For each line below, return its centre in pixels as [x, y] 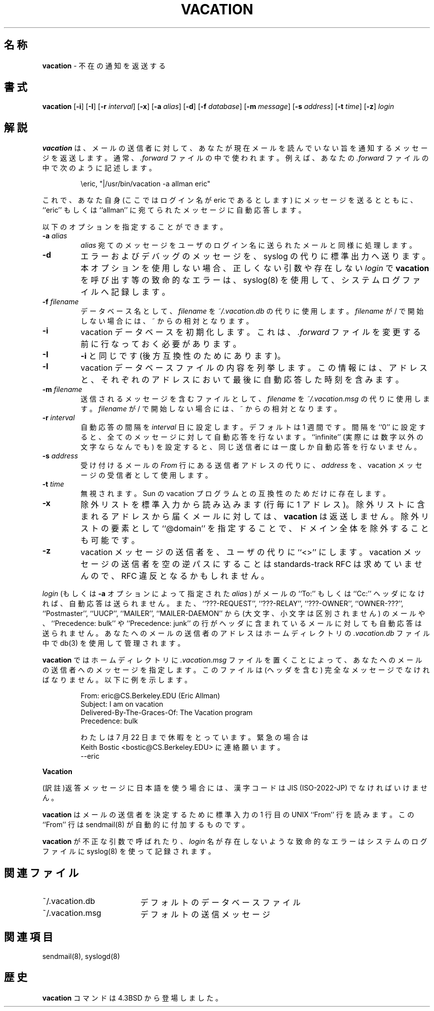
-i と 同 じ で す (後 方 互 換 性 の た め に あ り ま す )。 [183, 356]
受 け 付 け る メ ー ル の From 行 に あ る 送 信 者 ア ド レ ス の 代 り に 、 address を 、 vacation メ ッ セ [251, 465]
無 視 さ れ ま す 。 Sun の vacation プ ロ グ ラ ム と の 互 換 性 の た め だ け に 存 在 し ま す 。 [235, 494]
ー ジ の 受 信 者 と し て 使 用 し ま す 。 [146, 475]
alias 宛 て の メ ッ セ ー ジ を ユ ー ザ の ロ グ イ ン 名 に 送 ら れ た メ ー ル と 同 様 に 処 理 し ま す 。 [248, 245]
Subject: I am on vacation [122, 704]
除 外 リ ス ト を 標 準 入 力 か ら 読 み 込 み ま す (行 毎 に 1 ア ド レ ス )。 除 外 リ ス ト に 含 [253, 505]
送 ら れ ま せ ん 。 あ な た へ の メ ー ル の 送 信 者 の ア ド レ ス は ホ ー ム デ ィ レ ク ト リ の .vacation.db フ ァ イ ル [236, 633]
